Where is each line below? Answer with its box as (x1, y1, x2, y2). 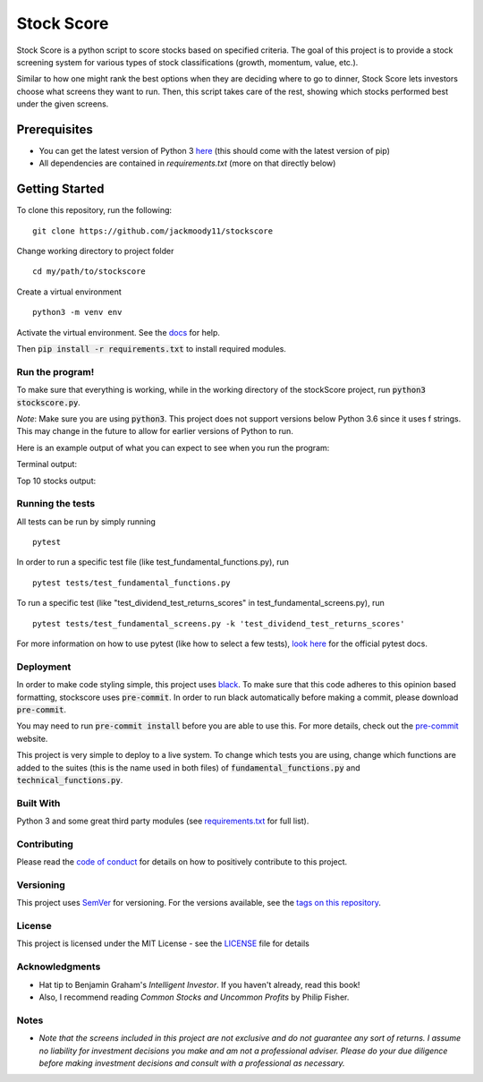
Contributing (16, 838, 73, 850)
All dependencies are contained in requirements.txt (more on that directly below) (38, 158, 336, 169)
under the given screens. (16, 98, 109, 109)
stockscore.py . (16, 396, 80, 407)
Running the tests (16, 498, 96, 510)
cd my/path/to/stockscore (32, 267, 147, 277)
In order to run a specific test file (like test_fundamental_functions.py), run (16, 557, 290, 567)
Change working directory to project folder (16, 246, 174, 257)
